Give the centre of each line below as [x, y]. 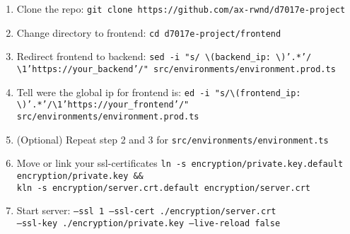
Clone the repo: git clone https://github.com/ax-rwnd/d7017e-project [181, 8]
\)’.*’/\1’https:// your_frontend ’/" [103, 105]
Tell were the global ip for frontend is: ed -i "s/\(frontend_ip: [159, 92]
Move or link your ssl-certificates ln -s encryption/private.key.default [180, 163]
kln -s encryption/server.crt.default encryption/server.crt [164, 188]
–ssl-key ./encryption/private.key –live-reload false [148, 223]
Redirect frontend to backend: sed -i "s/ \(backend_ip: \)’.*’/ [164, 56]
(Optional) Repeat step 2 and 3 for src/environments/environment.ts [173, 139]
